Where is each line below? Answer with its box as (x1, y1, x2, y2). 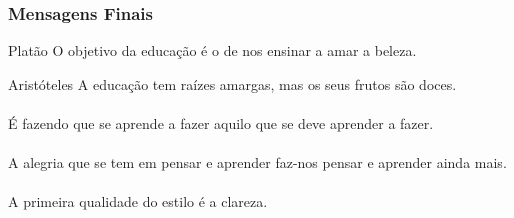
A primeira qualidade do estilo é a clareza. (8, 191, 268, 212)
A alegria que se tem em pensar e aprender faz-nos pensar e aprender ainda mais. (8, 152, 507, 173)
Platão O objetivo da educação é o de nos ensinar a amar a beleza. (8, 40, 417, 61)
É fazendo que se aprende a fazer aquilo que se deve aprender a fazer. (8, 113, 434, 133)
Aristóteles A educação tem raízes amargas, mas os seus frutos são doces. (8, 73, 457, 94)
